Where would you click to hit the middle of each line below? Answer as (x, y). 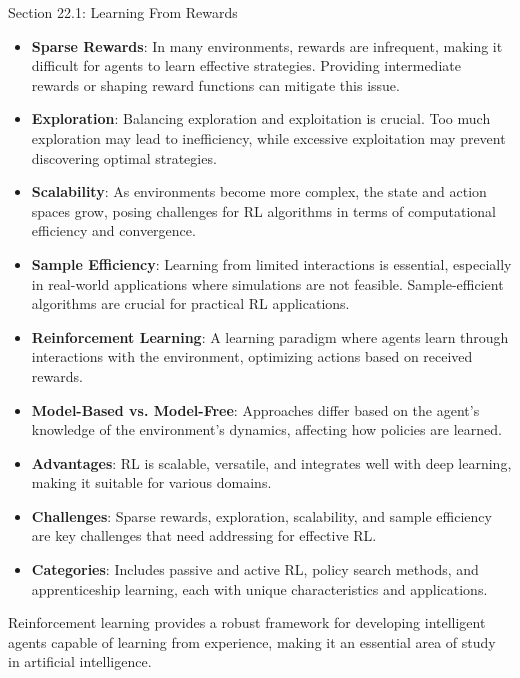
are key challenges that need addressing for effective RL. (204, 535)
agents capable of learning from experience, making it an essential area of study (252, 641)
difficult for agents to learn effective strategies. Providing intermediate (246, 65)
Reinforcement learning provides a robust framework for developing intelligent (247, 622)
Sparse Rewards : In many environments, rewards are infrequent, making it (267, 45)
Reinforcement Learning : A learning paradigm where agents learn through (270, 336)
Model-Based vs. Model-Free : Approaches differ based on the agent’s (255, 409)
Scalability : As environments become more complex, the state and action (259, 191)
